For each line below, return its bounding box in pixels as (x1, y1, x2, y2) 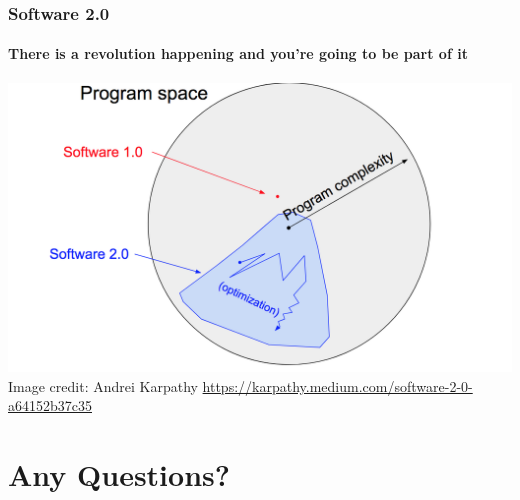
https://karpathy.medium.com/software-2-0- (202, 375, 473, 396)
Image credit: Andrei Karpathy (8, 375, 198, 396)
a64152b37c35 (8, 395, 92, 416)
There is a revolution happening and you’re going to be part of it (8, 43, 468, 64)
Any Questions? (8, 454, 230, 495)
